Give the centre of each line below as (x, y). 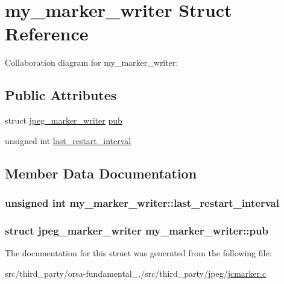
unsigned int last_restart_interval (68, 140)
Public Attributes (61, 95)
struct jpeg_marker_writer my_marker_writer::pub (137, 230)
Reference (47, 33)
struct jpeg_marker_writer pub (64, 120)
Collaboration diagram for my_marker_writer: (92, 62)
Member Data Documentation (101, 173)
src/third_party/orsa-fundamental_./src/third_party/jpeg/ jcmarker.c (136, 273)
